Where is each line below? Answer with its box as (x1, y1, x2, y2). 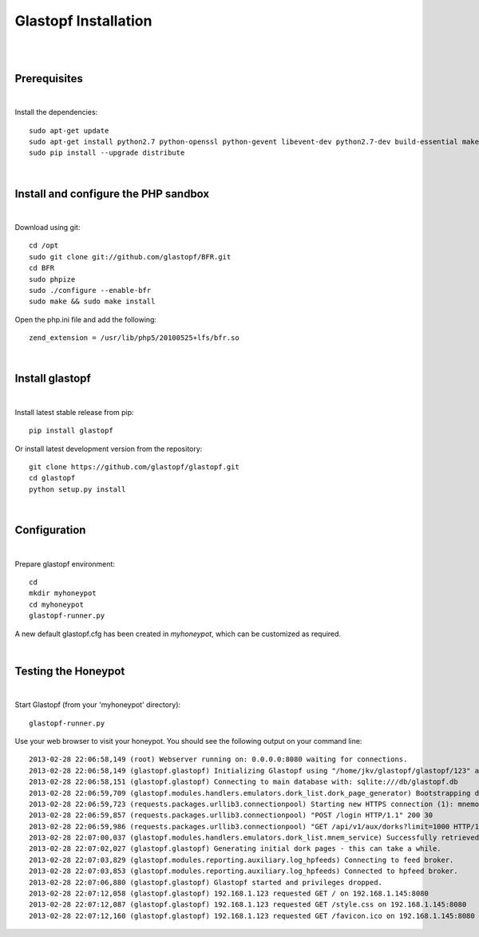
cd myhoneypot (29, 599, 84, 609)
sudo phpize (29, 275, 76, 283)
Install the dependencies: (14, 108, 98, 117)
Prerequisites (14, 72, 83, 85)
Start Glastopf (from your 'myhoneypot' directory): (14, 700, 181, 710)
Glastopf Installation (14, 12, 152, 30)
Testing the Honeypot (14, 664, 125, 678)
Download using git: (14, 223, 81, 232)
